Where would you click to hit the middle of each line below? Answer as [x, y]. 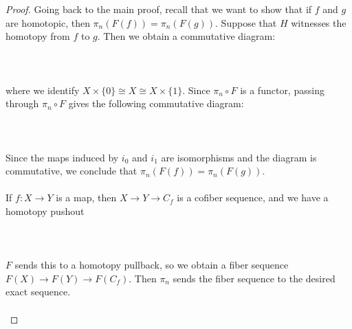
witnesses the [319, 22]
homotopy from [38, 36]
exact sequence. [38, 292]
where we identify [43, 90]
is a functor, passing [282, 90]
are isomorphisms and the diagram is [239, 157]
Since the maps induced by [62, 157]
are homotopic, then [48, 22]
